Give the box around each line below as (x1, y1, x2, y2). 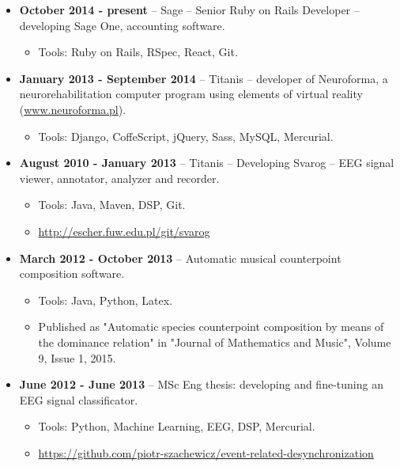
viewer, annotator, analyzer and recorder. (19, 169, 220, 186)
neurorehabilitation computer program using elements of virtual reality (19, 85, 363, 102)
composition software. (19, 265, 125, 282)
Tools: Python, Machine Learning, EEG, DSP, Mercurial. (38, 418, 315, 435)
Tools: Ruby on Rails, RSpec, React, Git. (38, 44, 238, 60)
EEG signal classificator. (19, 391, 138, 408)
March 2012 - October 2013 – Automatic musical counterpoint (19, 249, 342, 266)
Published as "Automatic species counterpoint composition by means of (38, 318, 384, 335)
